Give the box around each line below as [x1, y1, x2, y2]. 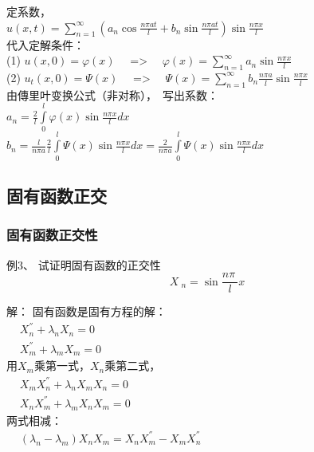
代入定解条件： [6, 36, 84, 53]
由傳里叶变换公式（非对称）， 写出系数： [6, 86, 218, 103]
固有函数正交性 [6, 225, 98, 245]
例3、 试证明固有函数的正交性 [6, 256, 161, 273]
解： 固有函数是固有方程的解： [6, 303, 167, 320]
